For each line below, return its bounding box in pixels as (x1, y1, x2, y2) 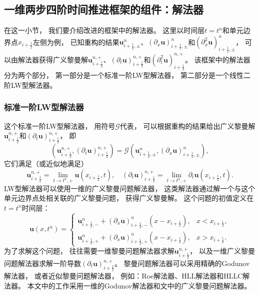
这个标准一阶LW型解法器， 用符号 (4, 120, 115, 131)
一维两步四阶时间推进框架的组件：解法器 (4, 1, 203, 17)
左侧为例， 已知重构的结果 (32, 36, 119, 47)
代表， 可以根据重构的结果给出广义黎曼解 (119, 120, 255, 131)
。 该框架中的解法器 (184, 54, 250, 64)
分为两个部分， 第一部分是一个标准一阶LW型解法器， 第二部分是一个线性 (4, 70, 243, 80)
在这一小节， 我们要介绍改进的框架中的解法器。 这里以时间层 (4, 25, 205, 35)
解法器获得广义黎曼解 (17, 54, 88, 64)
